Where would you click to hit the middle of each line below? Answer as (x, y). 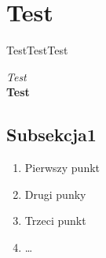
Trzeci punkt (55, 221)
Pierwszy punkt (62, 168)
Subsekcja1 (51, 135)
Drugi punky (55, 194)
